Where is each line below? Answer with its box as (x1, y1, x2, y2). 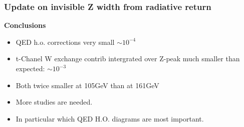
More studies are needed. (16, 97, 93, 107)
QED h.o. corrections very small (16, 36, 115, 47)
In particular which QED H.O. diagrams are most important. (16, 113, 204, 124)
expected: (16, 63, 45, 73)
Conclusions (4, 20, 46, 30)
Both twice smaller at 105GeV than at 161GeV (16, 80, 159, 90)
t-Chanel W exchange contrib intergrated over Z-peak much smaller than (16, 53, 240, 64)
